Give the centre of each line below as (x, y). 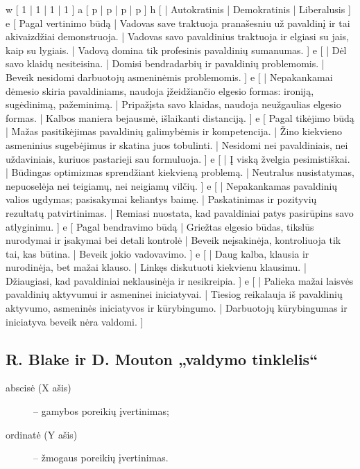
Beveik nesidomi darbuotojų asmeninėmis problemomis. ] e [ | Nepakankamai (169, 77)
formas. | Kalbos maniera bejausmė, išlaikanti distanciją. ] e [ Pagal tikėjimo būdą (180, 117)
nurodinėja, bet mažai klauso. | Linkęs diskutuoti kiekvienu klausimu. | (156, 267)
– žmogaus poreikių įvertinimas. (101, 458)
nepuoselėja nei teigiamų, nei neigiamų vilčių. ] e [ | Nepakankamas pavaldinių (172, 185)
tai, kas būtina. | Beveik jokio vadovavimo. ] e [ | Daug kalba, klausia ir (157, 253)
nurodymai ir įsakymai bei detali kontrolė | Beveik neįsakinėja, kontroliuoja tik (173, 240)
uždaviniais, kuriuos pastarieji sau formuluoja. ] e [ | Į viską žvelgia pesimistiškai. (178, 158)
